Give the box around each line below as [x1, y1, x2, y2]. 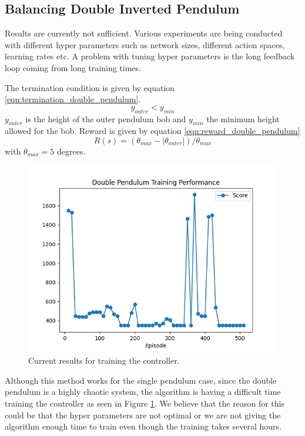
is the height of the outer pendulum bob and [25, 112, 186, 125]
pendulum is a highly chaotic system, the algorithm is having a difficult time [5, 385, 281, 398]
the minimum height [206, 112, 280, 125]
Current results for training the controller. [28, 354, 180, 367]
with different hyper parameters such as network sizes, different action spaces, [5, 38, 285, 51]
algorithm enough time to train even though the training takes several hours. [5, 420, 282, 432]
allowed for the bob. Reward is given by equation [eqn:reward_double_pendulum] [5, 125, 300, 137]
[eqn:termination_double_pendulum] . [5, 93, 141, 105]
